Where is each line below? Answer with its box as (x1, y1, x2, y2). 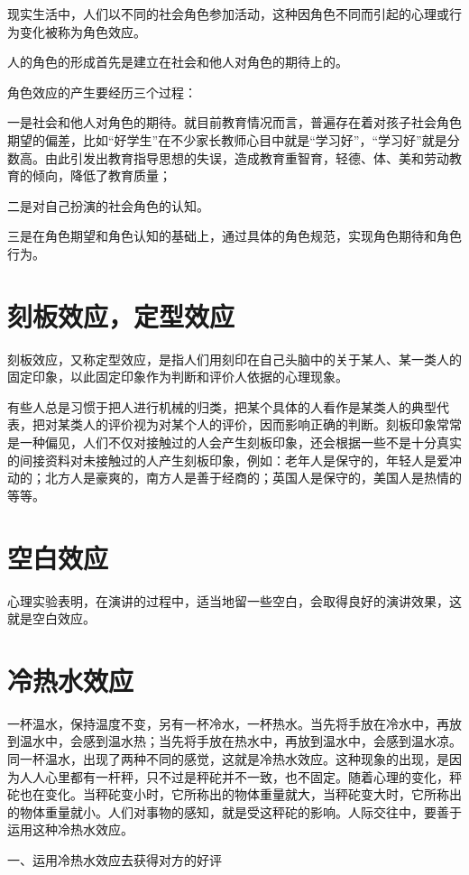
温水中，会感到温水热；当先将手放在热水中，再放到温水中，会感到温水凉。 (19, 732, 462, 751)
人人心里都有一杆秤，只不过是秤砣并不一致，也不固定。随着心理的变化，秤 (19, 767, 462, 786)
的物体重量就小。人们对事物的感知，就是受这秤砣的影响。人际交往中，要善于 (7, 802, 462, 821)
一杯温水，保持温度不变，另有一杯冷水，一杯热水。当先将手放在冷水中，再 (7, 714, 449, 732)
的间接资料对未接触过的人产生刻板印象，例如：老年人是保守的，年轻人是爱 (7, 450, 449, 469)
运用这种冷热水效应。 (7, 820, 133, 839)
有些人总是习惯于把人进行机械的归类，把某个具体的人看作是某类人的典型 (7, 397, 437, 416)
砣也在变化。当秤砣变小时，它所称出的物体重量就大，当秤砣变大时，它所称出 (7, 785, 462, 804)
